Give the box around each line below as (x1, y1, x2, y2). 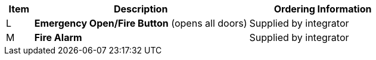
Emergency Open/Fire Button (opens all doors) (34, 17, 247, 29)
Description (113, 3, 168, 15)
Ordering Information (274, 3, 372, 15)
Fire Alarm (34, 31, 82, 43)
